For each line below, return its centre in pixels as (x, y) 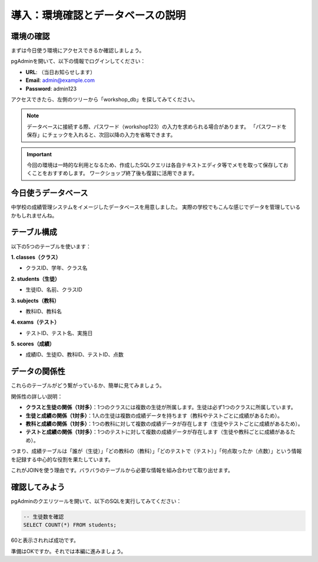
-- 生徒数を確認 (44, 517)
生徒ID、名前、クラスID (54, 290)
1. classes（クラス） (36, 257)
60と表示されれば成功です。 (45, 540)
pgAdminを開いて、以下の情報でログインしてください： (78, 61)
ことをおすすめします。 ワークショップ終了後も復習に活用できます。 (115, 173)
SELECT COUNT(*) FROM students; (70, 525)
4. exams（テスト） (35, 322)
